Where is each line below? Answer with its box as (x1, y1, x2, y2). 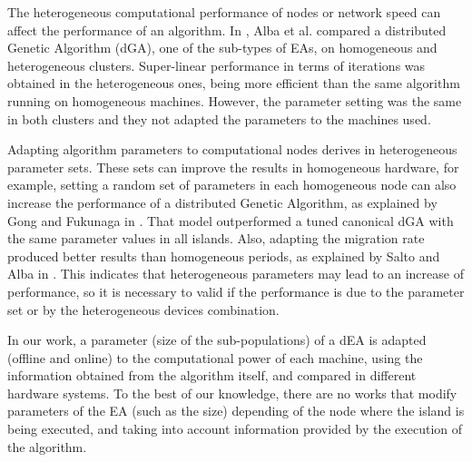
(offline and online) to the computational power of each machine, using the (7, 348, 423, 367)
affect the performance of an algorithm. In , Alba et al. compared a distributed (7, 20, 447, 39)
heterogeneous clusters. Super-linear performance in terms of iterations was (7, 55, 426, 74)
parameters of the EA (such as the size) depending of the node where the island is (7, 401, 465, 420)
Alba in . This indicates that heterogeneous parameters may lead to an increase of (7, 264, 464, 283)
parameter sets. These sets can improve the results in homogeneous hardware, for (7, 157, 459, 176)
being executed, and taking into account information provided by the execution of (7, 419, 463, 438)
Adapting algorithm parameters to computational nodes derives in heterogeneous (7, 140, 457, 159)
